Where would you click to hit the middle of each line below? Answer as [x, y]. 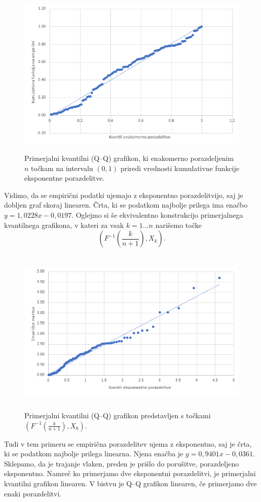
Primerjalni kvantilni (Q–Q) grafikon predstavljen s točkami [118, 415]
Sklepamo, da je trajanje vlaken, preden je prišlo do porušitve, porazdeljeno [122, 463]
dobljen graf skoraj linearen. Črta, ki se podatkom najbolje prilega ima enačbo [126, 205]
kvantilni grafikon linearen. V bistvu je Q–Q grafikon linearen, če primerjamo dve [130, 483]
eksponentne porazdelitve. [65, 178]
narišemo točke [178, 225]
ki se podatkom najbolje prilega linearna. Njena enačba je [94, 454]
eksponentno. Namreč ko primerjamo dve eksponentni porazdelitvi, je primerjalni [130, 473]
